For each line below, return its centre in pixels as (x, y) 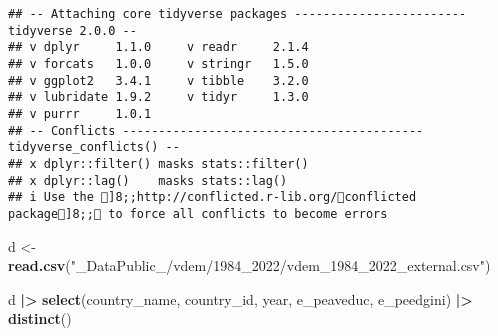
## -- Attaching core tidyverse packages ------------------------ (237, 14)
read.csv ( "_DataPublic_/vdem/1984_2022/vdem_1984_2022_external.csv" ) (249, 265)
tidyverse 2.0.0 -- (72, 30)
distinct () (40, 318)
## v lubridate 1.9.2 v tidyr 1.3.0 (158, 97)
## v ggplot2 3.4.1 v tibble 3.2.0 (158, 80)
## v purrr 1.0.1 (80, 113)
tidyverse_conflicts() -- (94, 147)
